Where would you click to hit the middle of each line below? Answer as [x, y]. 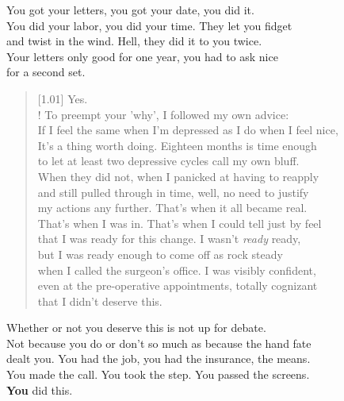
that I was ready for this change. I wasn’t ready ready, [169, 239]
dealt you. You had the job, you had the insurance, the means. [159, 359]
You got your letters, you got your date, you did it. [130, 10]
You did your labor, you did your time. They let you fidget [149, 25]
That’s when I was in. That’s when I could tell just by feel [180, 223]
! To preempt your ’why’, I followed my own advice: [163, 114]
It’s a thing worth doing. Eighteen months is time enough [177, 145]
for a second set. [46, 72]
